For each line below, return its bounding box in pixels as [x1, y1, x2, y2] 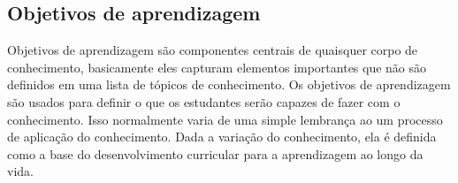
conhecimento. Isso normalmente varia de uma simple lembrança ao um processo [7, 110, 443, 128]
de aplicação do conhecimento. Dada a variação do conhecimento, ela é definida [7, 127, 437, 146]
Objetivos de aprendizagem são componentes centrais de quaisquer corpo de [7, 41, 418, 59]
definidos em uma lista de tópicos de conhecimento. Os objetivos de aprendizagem [7, 75, 451, 94]
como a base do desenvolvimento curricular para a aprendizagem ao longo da [7, 144, 424, 163]
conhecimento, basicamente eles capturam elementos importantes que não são [7, 57, 427, 76]
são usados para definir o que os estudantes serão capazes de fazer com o [7, 92, 401, 111]
